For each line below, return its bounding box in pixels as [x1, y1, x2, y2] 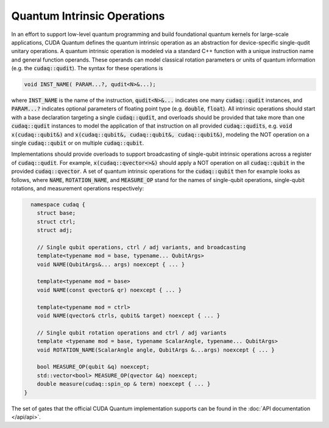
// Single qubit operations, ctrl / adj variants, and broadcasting [37, 244, 246, 250]
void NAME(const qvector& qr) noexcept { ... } [37, 286, 182, 293]
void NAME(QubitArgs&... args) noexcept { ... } [37, 261, 185, 268]
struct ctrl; [37, 218, 76, 225]
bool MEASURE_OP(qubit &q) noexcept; [37, 363, 150, 371]
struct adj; [37, 227, 73, 234]
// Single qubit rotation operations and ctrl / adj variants [37, 329, 227, 336]
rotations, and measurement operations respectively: [11, 184, 144, 192]
